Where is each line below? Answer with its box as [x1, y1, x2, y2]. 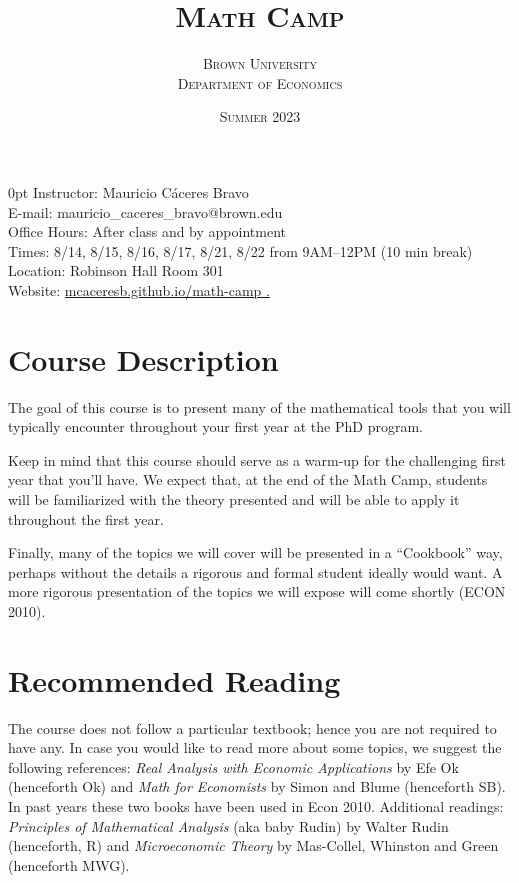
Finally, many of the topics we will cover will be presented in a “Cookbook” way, [8, 542, 503, 563]
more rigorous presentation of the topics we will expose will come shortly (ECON [8, 581, 506, 602]
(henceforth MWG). [8, 854, 130, 875]
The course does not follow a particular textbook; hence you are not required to [8, 717, 497, 738]
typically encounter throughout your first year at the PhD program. [8, 416, 423, 437]
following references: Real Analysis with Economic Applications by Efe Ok [8, 756, 459, 777]
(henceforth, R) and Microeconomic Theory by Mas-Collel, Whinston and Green [8, 835, 499, 856]
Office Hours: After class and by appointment [8, 221, 286, 242]
